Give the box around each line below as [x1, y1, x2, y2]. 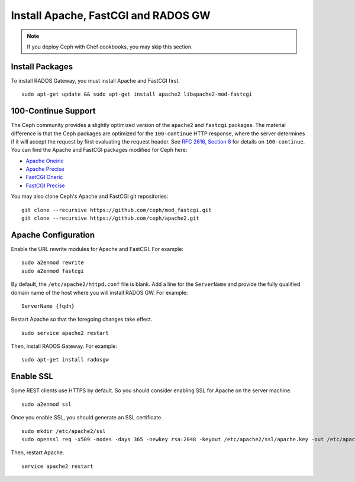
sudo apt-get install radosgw [21, 356, 109, 363]
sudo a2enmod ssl [21, 400, 72, 408]
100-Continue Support [11, 106, 96, 116]
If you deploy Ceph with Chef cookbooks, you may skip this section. [27, 43, 193, 50]
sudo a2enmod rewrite [21, 259, 84, 266]
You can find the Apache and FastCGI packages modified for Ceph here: [11, 146, 188, 154]
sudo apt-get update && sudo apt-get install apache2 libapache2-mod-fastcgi [21, 91, 253, 97]
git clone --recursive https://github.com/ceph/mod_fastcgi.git [21, 207, 212, 213]
